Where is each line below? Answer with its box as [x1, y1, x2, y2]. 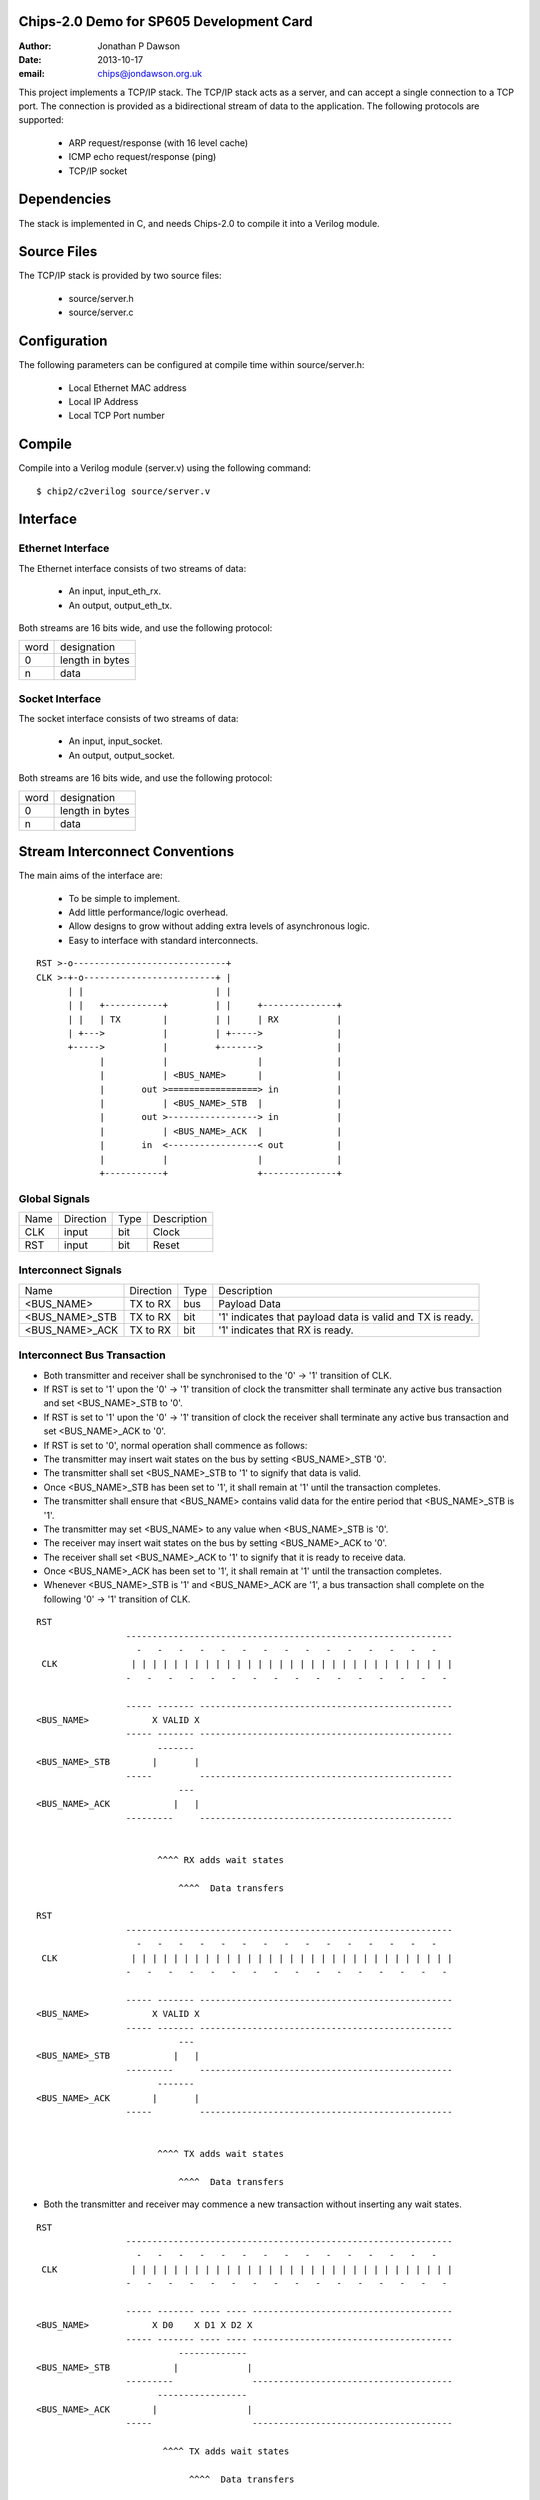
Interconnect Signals [18, 1263, 122, 1277]
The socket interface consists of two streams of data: [18, 713, 239, 725]
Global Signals [18, 1191, 90, 1205]
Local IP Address [68, 395, 139, 407]
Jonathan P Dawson [97, 40, 180, 52]
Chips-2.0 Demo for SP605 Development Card [18, 13, 313, 30]
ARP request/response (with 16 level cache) [68, 136, 249, 149]
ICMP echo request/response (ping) [68, 151, 217, 163]
